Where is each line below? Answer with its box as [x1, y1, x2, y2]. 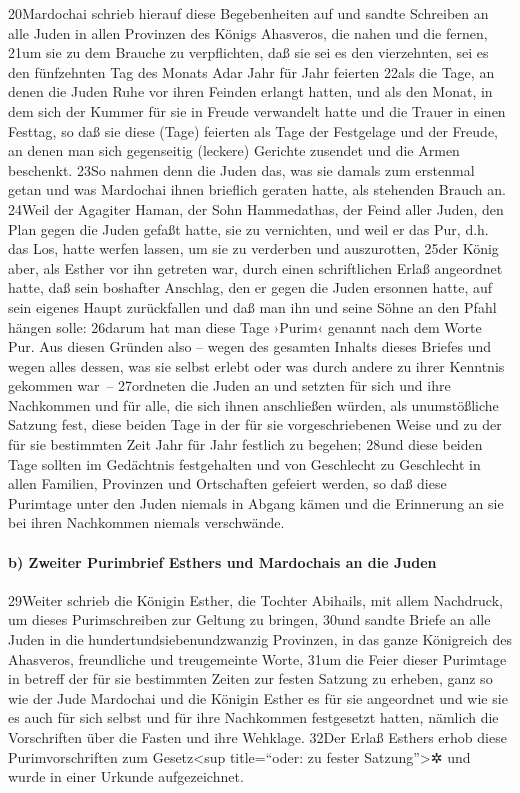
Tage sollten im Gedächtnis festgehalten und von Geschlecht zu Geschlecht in [8, 453, 481, 474]
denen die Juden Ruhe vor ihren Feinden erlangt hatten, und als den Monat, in [8, 81, 493, 102]
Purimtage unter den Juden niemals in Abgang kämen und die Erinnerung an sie [8, 492, 504, 513]
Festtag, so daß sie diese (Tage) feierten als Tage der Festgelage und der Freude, [8, 120, 498, 141]
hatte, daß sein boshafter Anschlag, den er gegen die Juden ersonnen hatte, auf [8, 277, 493, 298]
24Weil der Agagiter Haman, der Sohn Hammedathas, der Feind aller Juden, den [8, 198, 504, 219]
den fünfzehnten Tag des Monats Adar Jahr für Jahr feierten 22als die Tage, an [8, 61, 495, 82]
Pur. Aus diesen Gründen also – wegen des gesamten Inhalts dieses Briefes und [8, 336, 492, 357]
